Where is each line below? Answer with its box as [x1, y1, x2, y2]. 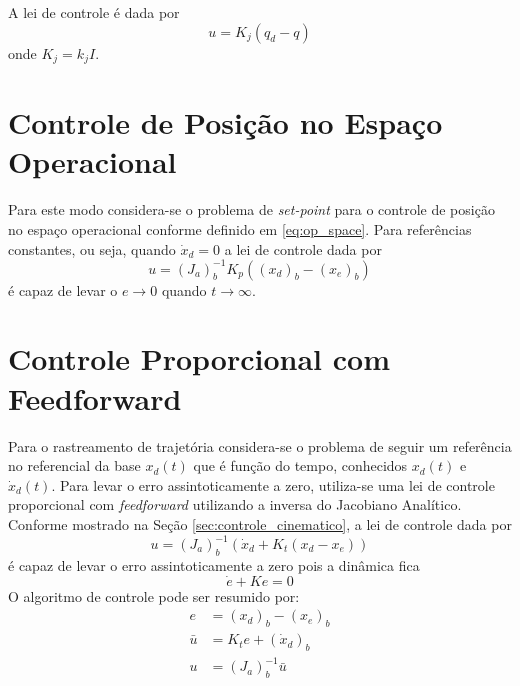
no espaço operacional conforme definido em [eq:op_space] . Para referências [8, 218, 472, 239]
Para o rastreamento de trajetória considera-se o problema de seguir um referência [8, 435, 512, 456]
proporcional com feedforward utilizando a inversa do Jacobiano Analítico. [8, 494, 462, 515]
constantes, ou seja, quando [8, 238, 176, 259]
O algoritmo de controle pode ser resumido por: [8, 585, 300, 606]
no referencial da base [8, 455, 141, 476]
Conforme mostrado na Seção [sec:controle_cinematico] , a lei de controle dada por [8, 513, 512, 534]
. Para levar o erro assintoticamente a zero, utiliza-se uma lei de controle [51, 474, 495, 495]
